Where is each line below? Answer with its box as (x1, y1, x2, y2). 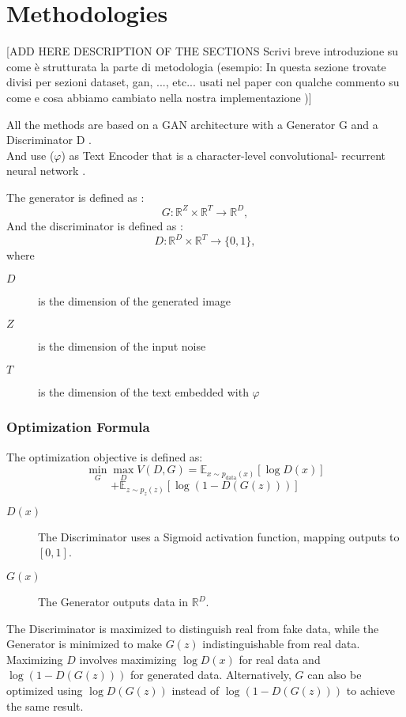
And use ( (6, 146, 55, 163)
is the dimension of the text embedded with (38, 383, 249, 400)
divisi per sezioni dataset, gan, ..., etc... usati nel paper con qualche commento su (6, 74, 400, 90)
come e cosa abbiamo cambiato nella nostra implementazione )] (6, 89, 312, 105)
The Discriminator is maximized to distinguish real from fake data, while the (6, 620, 379, 636)
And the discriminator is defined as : (6, 217, 183, 233)
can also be (307, 666, 362, 683)
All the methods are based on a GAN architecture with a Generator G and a (6, 116, 378, 132)
